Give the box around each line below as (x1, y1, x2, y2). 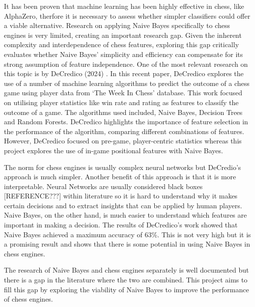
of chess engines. (4, 294, 53, 304)
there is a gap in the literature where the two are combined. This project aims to (4, 275, 248, 285)
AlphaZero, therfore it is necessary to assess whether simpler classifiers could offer (4, 10, 251, 21)
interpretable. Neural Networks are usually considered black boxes (4, 181, 203, 191)
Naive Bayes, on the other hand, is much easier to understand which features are (4, 210, 247, 220)
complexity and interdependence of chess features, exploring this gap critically (4, 39, 239, 50)
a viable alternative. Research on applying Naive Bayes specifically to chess (4, 20, 230, 30)
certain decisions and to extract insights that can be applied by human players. (4, 200, 242, 210)
